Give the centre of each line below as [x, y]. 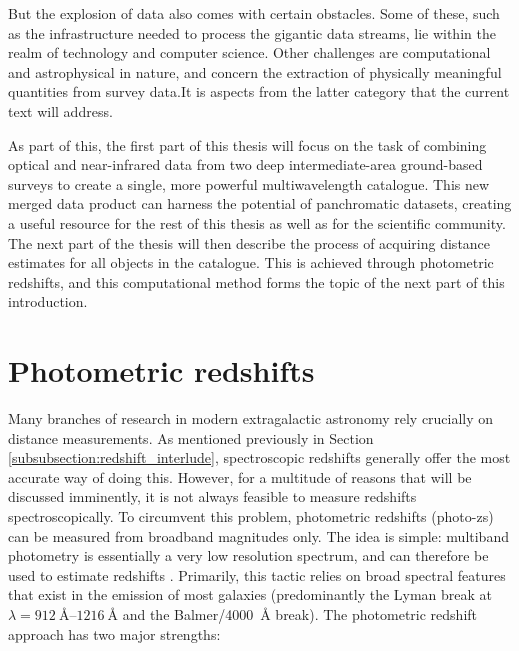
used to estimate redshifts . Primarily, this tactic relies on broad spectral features [257, 574]
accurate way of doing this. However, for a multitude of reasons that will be [240, 476]
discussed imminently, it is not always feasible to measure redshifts [212, 496]
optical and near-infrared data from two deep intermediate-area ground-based [245, 164]
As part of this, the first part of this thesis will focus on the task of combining [247, 144]
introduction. [48, 301]
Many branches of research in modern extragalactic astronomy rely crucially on [251, 418]
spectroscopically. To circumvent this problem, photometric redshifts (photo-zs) [251, 516]
